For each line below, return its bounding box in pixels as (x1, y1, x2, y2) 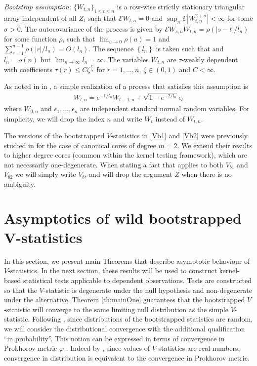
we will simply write (15, 169, 76, 179)
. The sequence (88, 43, 134, 53)
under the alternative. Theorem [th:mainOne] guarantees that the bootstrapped (4, 294, 245, 305)
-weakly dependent (181, 54, 238, 64)
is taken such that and (156, 43, 224, 53)
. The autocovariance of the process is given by (20, 23, 163, 34)
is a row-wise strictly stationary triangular (117, 1, 245, 11)
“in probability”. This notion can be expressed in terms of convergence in (4, 333, 225, 343)
